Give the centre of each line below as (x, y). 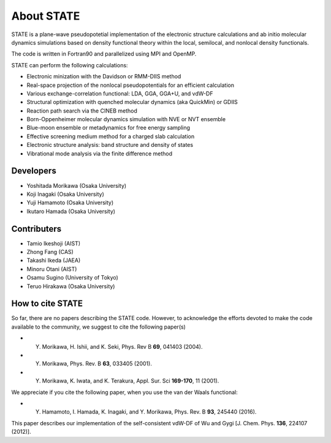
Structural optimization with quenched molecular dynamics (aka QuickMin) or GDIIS (132, 102)
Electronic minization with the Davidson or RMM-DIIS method (104, 76)
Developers (34, 171)
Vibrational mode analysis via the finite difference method (100, 154)
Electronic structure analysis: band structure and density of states (110, 145)
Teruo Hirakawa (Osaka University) (71, 286)
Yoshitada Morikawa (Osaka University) (77, 185)
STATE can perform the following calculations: (70, 65)
